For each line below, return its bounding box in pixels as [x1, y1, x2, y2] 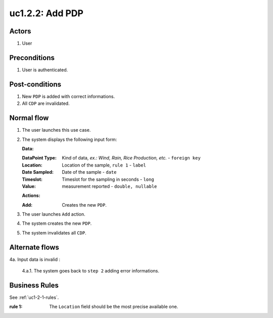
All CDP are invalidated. [22, 100, 70, 106]
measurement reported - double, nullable [62, 183, 157, 189]
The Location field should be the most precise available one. [49, 304, 178, 310]
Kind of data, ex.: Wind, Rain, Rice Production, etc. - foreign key [62, 155, 201, 161]
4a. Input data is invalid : [9, 256, 61, 262]
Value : [22, 183, 36, 189]
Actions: [22, 192, 40, 198]
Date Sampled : [22, 169, 54, 175]
